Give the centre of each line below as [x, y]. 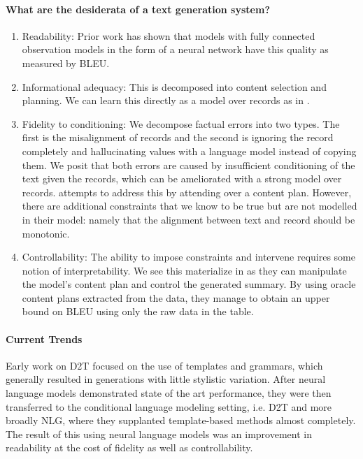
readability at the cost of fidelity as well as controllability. [129, 447]
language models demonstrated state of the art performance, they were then [169, 393]
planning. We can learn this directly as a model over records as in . [166, 100]
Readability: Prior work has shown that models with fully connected [169, 35]
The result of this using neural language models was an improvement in [159, 433]
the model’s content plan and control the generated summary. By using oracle [189, 284]
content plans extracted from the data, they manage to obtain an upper [176, 297]
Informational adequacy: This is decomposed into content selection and [174, 86]
